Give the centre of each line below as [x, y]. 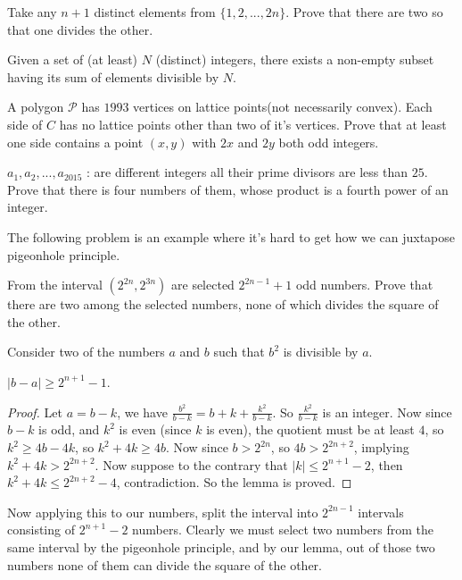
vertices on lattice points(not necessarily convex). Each [283, 107]
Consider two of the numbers [86, 352]
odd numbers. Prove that [364, 285]
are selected [203, 285]
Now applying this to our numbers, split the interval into [163, 512]
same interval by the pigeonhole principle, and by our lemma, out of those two [221, 546]
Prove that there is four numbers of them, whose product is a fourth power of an [228, 189]
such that [239, 352]
